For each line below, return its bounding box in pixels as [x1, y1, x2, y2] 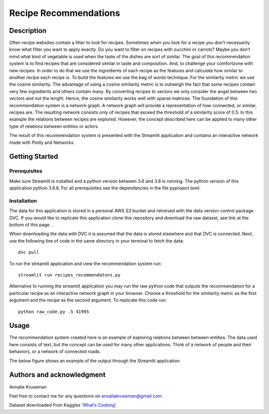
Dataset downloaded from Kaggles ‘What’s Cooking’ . [9, 402, 117, 408]
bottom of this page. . [9, 222, 53, 228]
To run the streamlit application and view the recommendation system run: [9, 261, 162, 267]
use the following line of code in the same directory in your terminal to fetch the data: [9, 238, 184, 244]
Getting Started [9, 152, 58, 161]
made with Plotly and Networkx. [9, 139, 75, 145]
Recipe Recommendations [9, 7, 121, 18]
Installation [9, 197, 37, 204]
